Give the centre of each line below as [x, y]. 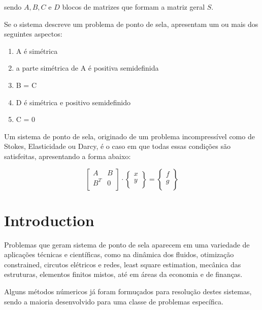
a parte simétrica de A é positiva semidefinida [87, 68]
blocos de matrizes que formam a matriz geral [134, 7]
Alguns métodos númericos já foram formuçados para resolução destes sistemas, [128, 291]
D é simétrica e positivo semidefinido [73, 102]
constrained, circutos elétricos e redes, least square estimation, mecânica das [123, 264]
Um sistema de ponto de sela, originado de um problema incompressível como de [129, 136]
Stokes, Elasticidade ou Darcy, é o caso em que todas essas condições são [117, 146]
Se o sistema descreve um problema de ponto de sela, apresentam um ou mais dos [131, 24]
